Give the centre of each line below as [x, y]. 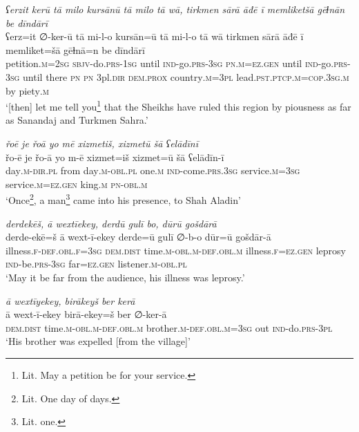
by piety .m [27, 90]
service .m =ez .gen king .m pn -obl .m [77, 184]
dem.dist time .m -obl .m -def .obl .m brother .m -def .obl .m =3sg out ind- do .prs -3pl [169, 327]
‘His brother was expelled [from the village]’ [98, 341]
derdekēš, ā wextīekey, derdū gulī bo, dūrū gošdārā [111, 223]
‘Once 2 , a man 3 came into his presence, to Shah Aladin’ [123, 199]
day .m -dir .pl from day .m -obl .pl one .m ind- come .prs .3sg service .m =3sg [153, 170]
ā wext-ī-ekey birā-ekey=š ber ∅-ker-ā [86, 314]
